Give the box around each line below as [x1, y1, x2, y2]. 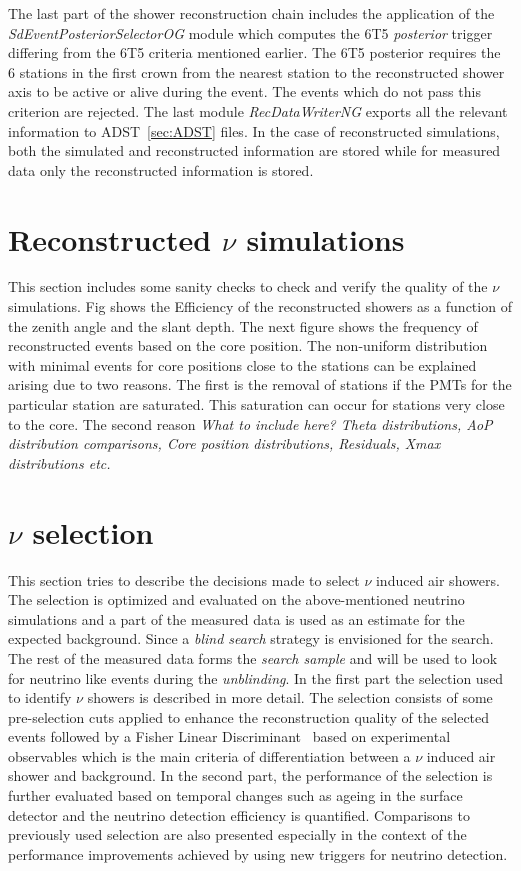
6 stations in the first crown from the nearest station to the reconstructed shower [8, 61, 505, 82]
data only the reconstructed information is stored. [8, 159, 314, 180]
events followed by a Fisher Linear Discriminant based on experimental [8, 726, 451, 747]
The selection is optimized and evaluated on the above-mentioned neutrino [8, 589, 465, 610]
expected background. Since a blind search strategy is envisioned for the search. [8, 628, 494, 649]
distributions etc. [8, 452, 111, 473]
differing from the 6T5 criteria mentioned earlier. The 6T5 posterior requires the [8, 42, 501, 63]
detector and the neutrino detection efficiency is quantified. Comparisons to [8, 804, 470, 825]
